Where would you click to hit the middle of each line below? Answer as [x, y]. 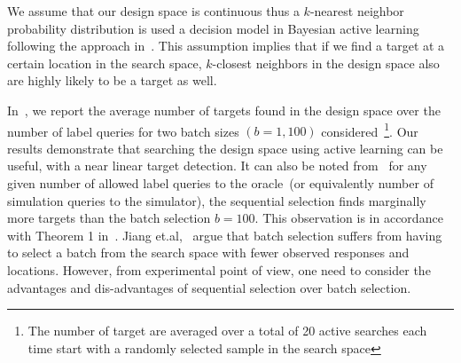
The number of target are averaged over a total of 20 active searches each [227, 331]
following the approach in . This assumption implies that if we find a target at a [226, 46]
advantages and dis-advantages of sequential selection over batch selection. [209, 287]
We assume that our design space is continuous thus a [153, 11]
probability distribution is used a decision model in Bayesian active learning [213, 28]
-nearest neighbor [357, 11]
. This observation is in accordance [349, 218]
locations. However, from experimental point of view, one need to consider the [219, 269]
